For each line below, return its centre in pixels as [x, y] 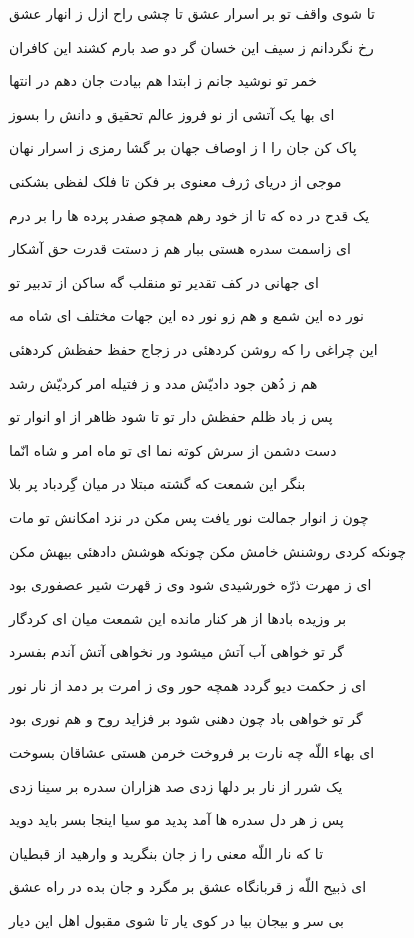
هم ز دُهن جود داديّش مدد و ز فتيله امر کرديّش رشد [163, 382]
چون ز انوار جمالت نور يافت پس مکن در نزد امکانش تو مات [189, 516]
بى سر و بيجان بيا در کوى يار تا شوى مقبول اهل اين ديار [177, 920]
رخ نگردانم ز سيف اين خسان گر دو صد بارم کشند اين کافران [191, 46]
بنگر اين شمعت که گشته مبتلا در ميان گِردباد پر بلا [157, 483]
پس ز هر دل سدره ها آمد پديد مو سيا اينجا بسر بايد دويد [176, 819]
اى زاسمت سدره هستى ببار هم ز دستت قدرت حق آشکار [180, 248]
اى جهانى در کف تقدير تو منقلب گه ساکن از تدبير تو [164, 281]
